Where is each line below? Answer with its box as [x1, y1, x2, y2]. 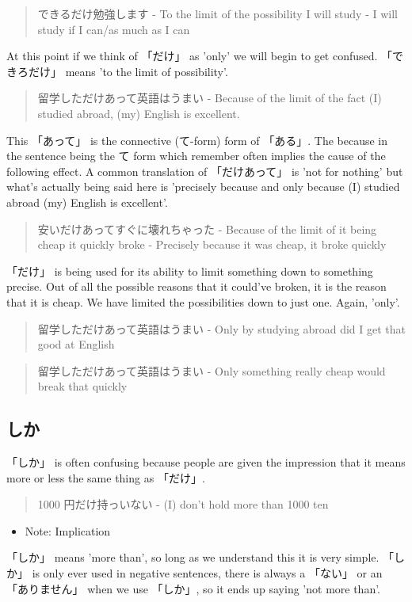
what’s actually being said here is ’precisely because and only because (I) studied [6, 178, 400, 195]
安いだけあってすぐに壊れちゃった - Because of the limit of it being [37, 220, 377, 237]
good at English [37, 336, 115, 352]
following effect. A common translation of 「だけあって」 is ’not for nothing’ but [6, 162, 403, 179]
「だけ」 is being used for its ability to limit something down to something [6, 262, 373, 279]
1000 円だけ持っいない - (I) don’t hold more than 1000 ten [37, 496, 329, 512]
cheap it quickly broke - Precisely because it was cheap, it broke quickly [37, 236, 387, 253]
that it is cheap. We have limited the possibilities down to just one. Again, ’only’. [6, 293, 400, 310]
